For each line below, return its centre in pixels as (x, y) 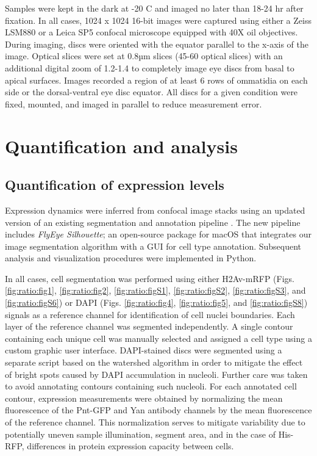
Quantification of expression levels (115, 185)
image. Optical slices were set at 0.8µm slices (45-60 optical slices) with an (144, 56)
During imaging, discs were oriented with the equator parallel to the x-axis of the (157, 44)
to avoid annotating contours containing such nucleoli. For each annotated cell (151, 386)
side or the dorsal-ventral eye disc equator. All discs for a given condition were (151, 92)
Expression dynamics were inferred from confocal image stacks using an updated (155, 210)
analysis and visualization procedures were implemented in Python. (131, 258)
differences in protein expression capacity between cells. (130, 446)
